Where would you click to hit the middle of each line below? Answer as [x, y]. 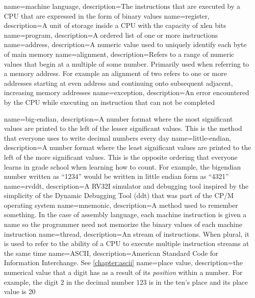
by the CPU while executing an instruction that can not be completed [110, 102]
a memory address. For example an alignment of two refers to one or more [115, 73]
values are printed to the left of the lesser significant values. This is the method [123, 128]
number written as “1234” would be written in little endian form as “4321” [116, 176]
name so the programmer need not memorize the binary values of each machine [123, 224]
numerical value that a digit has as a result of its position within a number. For [123, 272]
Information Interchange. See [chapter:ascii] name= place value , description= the [123, 262]
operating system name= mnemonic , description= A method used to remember [121, 205]
